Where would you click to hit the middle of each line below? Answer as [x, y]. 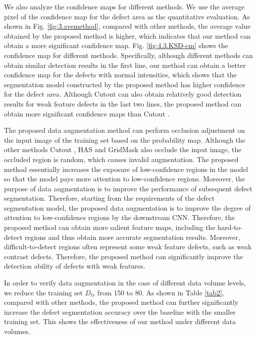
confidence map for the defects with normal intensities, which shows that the [120, 75]
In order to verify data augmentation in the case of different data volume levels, [125, 283]
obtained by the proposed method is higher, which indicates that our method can [128, 35]
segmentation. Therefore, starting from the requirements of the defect [109, 198]
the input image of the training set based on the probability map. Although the [125, 140]
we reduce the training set [44, 292]
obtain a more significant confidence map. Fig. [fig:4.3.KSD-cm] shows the [116, 45]
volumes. [17, 331]
